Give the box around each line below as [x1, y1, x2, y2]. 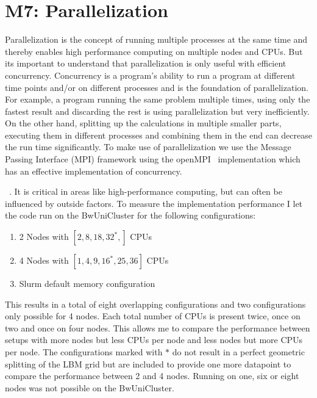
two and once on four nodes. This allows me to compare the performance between [5, 321, 310, 334]
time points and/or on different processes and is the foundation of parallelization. [5, 81, 308, 93]
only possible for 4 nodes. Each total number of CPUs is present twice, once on [5, 309, 301, 322]
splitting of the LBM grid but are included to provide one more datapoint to [5, 357, 291, 370]
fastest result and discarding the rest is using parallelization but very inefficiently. [5, 104, 310, 117]
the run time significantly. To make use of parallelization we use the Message [5, 140, 291, 153]
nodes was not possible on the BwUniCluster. [5, 381, 174, 394]
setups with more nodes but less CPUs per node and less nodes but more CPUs [5, 333, 303, 346]
